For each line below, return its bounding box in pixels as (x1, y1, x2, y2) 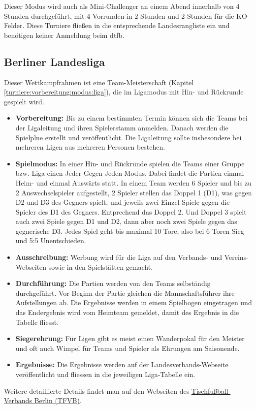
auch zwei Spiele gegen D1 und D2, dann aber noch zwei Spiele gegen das (15, 216, 237, 226)
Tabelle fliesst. (15, 316, 59, 327)
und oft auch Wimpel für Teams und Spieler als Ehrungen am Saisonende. (15, 343, 240, 353)
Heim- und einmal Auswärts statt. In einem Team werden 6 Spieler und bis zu (15, 177, 252, 188)
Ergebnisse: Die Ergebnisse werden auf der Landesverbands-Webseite (15, 359, 228, 370)
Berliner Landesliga (4, 54, 105, 69)
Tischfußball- (191, 385, 231, 396)
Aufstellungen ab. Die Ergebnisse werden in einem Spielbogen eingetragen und (15, 297, 252, 308)
